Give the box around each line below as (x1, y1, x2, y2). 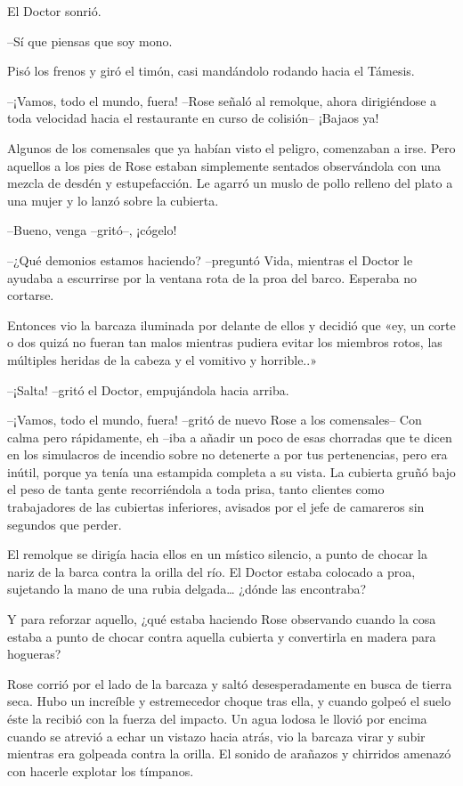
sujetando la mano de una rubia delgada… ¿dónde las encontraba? (7, 579, 367, 598)
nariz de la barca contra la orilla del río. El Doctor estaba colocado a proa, (7, 562, 416, 580)
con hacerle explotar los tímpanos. (7, 761, 194, 780)
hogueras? (7, 644, 61, 663)
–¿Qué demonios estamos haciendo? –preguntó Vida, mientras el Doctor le (7, 250, 413, 269)
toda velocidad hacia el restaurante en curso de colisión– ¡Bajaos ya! (7, 109, 379, 127)
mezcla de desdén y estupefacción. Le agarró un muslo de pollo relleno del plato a (7, 174, 453, 192)
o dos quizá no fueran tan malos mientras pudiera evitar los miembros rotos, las (7, 333, 443, 352)
